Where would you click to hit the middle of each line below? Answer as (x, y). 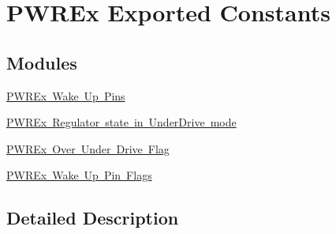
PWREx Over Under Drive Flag (88, 148)
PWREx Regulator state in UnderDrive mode (121, 122)
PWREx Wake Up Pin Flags (79, 175)
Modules (42, 62)
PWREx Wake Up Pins (66, 95)
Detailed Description (93, 218)
